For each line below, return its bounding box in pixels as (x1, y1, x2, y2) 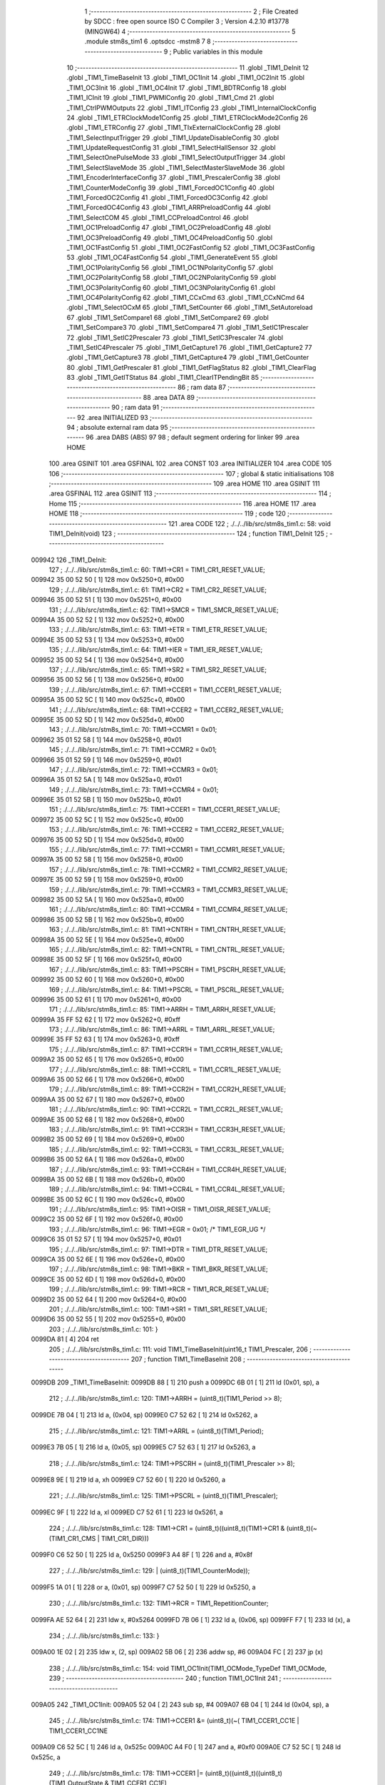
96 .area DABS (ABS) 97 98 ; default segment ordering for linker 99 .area (86, 433, 299, 442)
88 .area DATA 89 (143, 393, 195, 401)
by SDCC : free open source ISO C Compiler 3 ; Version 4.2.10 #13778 (84, 17, 289, 26)
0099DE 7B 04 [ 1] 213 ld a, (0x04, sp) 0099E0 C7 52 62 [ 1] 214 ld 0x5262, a (31, 1410, 258, 1419)
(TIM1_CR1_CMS (48, 1534, 96, 1542)
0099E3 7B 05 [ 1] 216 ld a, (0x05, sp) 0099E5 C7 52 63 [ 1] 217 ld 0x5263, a (31, 1443, 256, 1452)
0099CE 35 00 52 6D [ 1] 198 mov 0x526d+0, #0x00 (31, 1274, 185, 1283)
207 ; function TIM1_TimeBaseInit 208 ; (130, 1354, 245, 1363)
